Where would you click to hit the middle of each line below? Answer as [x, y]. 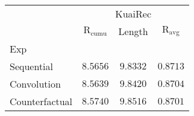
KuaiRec [133, 14]
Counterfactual [41, 101]
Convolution [35, 84]
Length [133, 31]
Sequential [32, 66]
